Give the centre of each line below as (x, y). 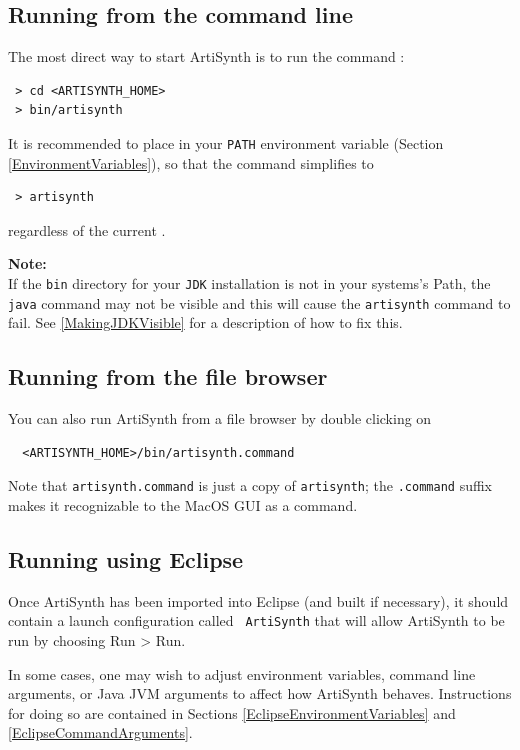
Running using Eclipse (126, 558)
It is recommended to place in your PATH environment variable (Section (226, 142)
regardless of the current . (87, 229)
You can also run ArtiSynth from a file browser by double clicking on (220, 418)
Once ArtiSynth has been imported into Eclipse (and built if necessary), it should (258, 600)
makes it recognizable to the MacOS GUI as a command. (183, 504)
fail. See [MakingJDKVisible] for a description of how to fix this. (205, 322)
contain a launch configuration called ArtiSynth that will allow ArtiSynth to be (256, 620)
